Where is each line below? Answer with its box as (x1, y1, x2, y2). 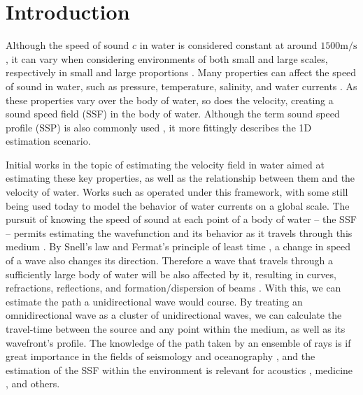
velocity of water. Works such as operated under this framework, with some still (6, 185, 348, 199)
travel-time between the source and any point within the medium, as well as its (6, 322, 346, 336)
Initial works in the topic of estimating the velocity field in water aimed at (6, 157, 325, 171)
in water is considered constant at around (139, 38, 318, 52)
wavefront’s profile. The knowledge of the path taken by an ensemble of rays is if (6, 335, 351, 350)
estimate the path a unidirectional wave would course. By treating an (6, 294, 303, 308)
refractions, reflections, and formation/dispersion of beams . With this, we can (6, 280, 341, 295)
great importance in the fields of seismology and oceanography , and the (6, 349, 315, 364)
